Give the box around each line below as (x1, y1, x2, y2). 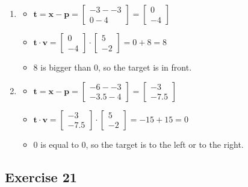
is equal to (40, 138, 79, 150)
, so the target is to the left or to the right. (85, 138, 244, 150)
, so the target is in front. (98, 61, 192, 73)
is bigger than (40, 61, 91, 73)
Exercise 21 (5, 167, 77, 186)
